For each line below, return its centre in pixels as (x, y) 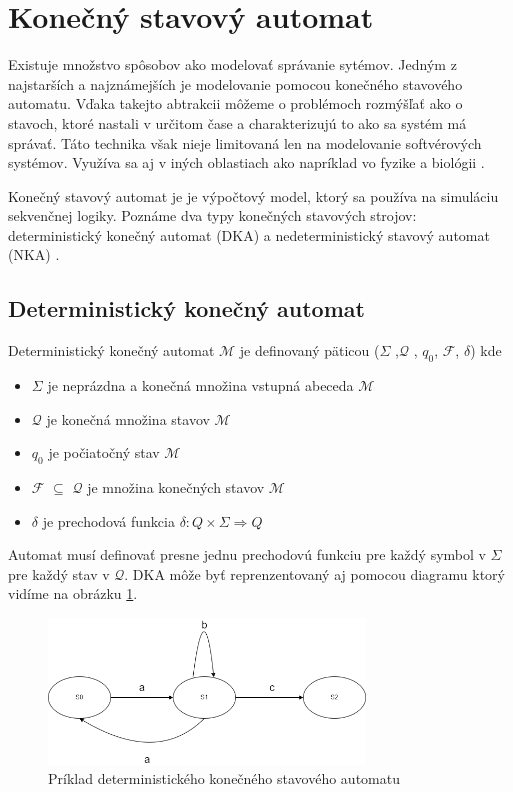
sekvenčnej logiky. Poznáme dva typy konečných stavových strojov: (212, 215)
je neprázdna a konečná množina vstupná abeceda (200, 385)
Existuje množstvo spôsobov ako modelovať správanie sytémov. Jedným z (232, 64)
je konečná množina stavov (128, 418)
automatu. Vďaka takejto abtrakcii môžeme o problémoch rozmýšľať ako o (235, 103)
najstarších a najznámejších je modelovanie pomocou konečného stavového (235, 83)
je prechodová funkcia (108, 520)
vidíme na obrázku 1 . (73, 593)
